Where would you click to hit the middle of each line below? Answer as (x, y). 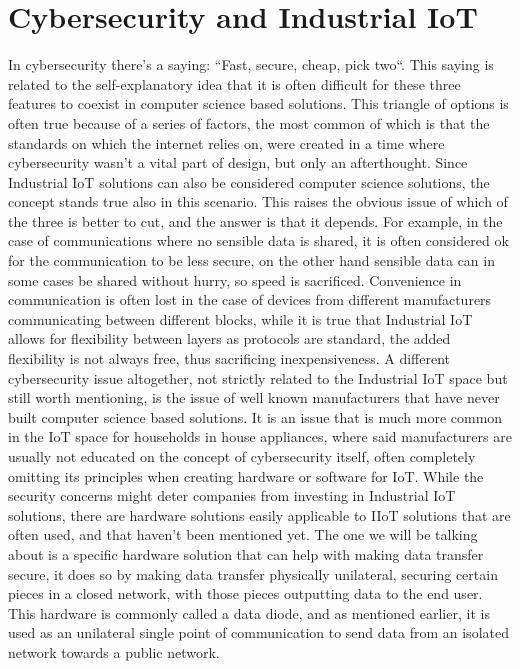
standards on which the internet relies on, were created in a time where (226, 142)
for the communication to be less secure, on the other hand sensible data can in (251, 260)
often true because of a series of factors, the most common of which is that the (249, 122)
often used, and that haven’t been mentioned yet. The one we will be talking (243, 534)
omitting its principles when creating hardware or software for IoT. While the (246, 475)
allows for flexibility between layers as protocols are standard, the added (229, 338)
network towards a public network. (114, 651)
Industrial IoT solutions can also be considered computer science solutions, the (249, 181)
